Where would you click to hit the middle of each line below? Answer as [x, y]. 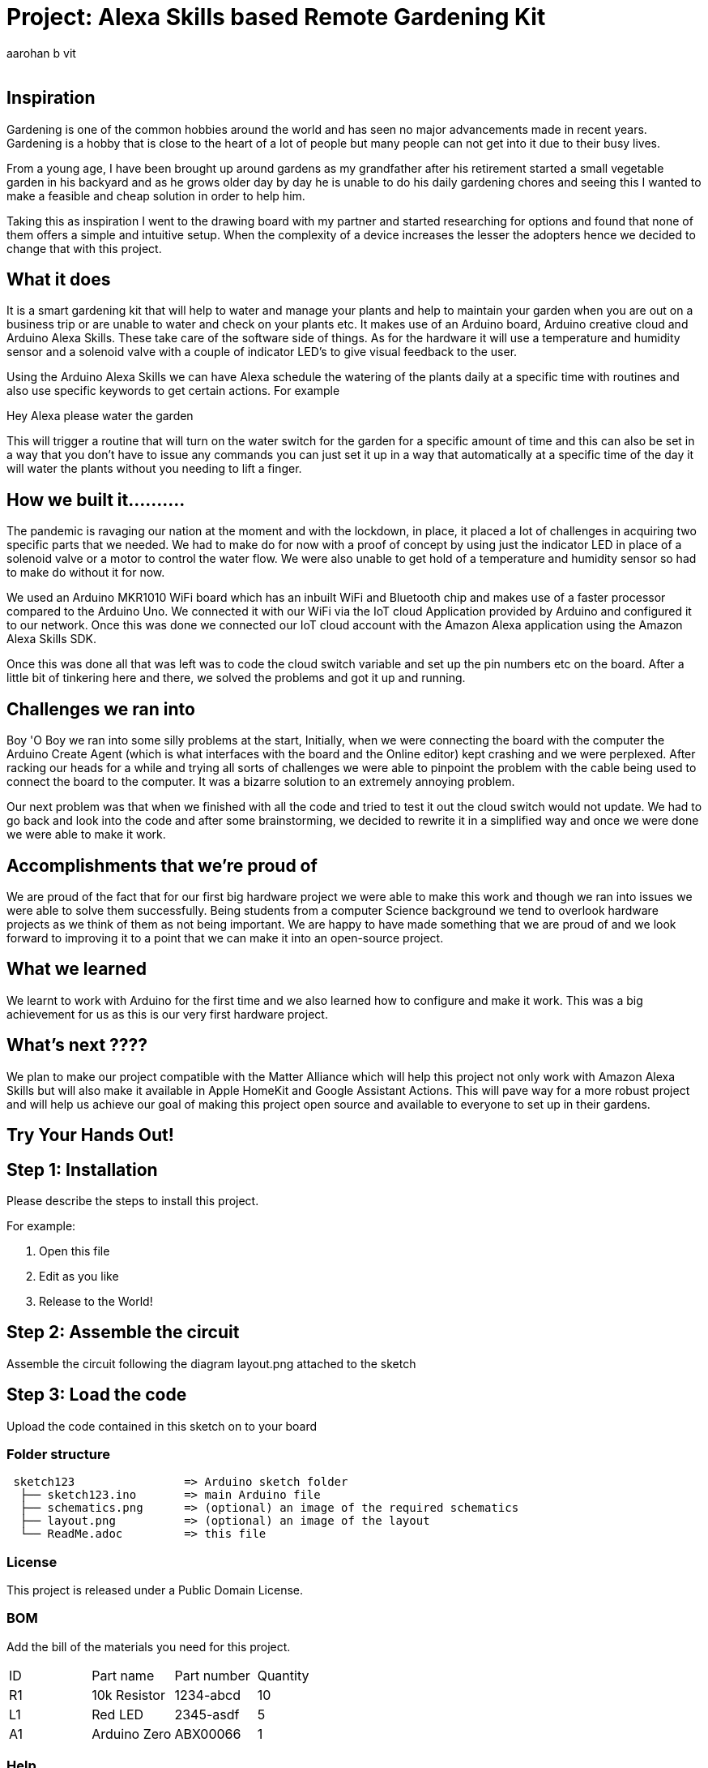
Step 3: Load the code [97, 1395]
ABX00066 [208, 1734]
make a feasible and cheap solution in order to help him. [156, 195]
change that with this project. [84, 248]
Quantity [283, 1675]
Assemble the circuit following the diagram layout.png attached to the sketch [211, 1363]
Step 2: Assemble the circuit [123, 1332]
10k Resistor [128, 1695]
